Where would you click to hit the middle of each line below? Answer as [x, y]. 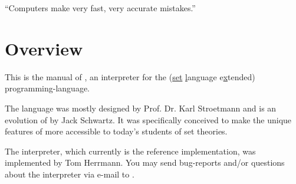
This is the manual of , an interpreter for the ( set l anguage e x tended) [130, 76]
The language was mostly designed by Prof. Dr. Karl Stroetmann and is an [141, 108]
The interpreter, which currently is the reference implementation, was [130, 151]
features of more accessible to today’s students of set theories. [116, 131]
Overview [44, 48]
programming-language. [47, 88]
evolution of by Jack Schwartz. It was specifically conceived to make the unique [148, 119]
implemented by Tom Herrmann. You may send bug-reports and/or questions [145, 162]
